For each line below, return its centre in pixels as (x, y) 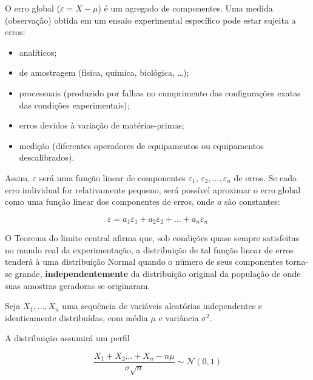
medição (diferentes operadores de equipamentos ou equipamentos (141, 145)
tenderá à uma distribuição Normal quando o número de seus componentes (144, 262)
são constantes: (252, 202)
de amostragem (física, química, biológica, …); (104, 72)
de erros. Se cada (265, 177)
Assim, (17, 177)
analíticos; (38, 52)
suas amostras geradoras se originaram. (78, 285)
